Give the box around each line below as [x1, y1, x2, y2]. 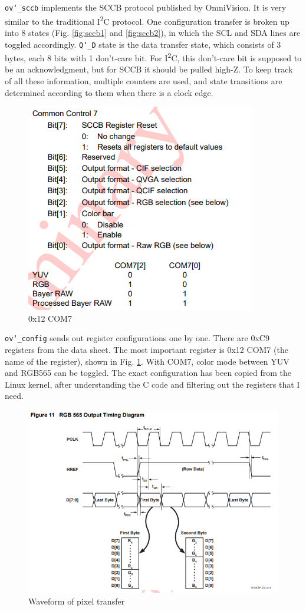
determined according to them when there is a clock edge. [5, 86, 213, 98]
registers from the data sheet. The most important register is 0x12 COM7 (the [5, 344, 288, 356]
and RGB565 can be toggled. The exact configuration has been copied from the [5, 366, 291, 379]
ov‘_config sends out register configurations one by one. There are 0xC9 [5, 332, 269, 344]
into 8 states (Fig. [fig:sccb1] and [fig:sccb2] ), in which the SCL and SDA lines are [5, 26, 301, 38]
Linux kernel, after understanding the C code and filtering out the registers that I [5, 378, 300, 390]
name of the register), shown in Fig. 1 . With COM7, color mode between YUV [5, 355, 289, 367]
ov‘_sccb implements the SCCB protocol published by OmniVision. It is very [5, 1, 287, 13]
